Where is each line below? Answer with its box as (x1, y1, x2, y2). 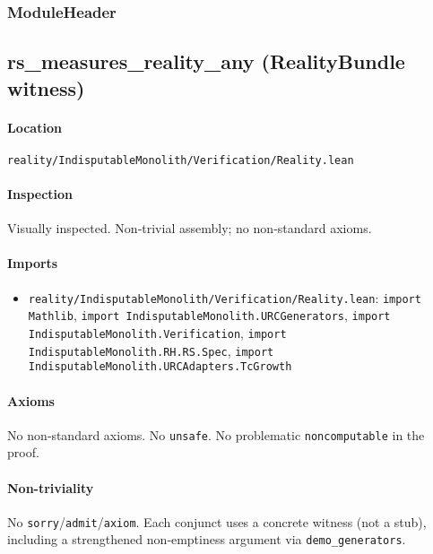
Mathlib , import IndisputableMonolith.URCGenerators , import (28, 306, 391, 325)
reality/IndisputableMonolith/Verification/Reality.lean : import (28, 288, 421, 307)
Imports (7, 254, 58, 273)
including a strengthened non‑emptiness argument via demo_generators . (7, 530, 406, 549)
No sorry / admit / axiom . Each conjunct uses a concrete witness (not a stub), (7, 512, 427, 531)
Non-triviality (7, 478, 94, 497)
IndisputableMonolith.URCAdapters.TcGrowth (28, 360, 292, 374)
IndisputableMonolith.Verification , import (28, 323, 287, 342)
